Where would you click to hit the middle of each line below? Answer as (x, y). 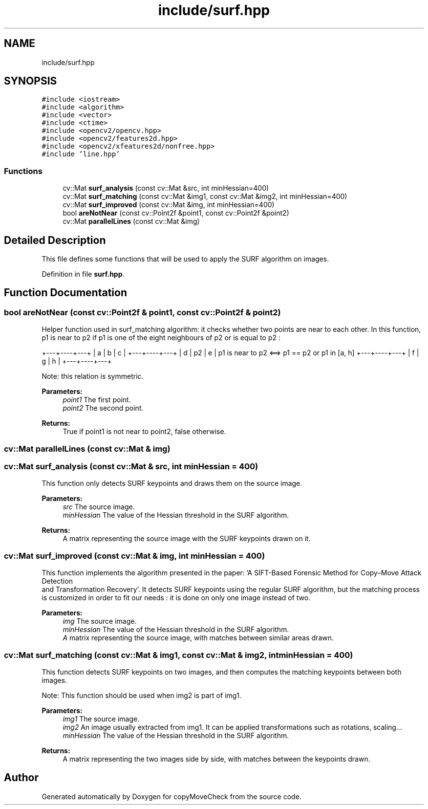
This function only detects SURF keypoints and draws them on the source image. (172, 483)
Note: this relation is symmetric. (93, 376)
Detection (57, 581)
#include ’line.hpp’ (81, 154)
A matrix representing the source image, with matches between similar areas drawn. (198, 638)
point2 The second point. (103, 408)
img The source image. (100, 621)
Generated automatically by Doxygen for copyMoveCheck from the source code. (171, 796)
